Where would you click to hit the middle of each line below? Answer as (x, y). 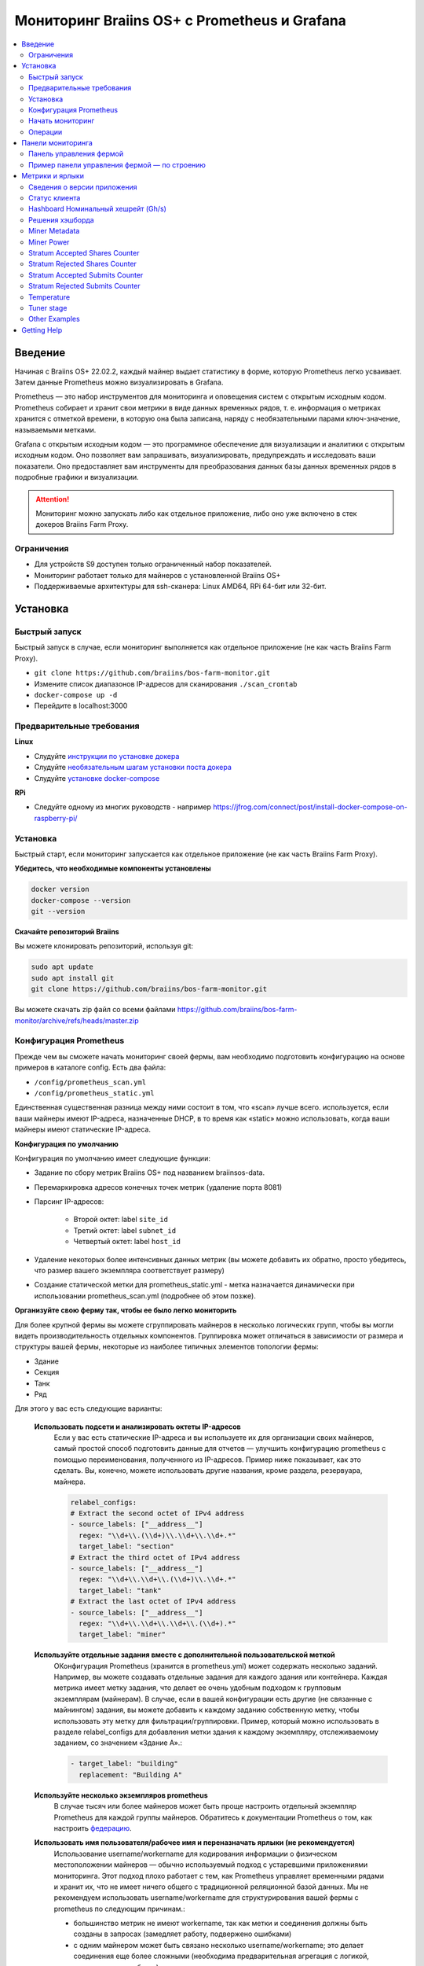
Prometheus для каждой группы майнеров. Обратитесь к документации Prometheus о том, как (213, 1817)
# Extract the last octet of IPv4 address (153, 1602)
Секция (47, 1372)
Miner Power (49, 242)
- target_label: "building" (124, 1764)
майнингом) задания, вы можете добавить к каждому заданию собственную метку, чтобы (207, 1710)
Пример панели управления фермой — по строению (117, 164)
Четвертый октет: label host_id (127, 1242)
